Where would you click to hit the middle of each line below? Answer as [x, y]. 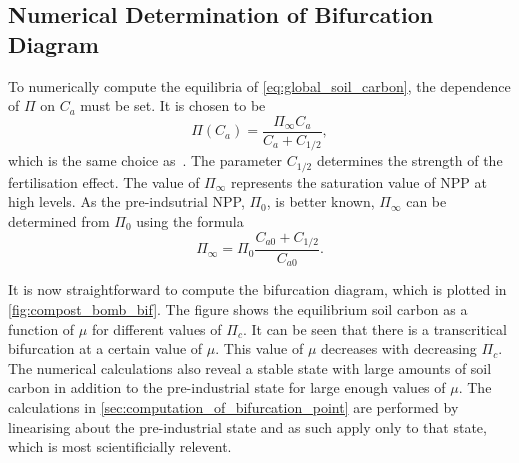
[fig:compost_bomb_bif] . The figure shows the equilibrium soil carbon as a [238, 309]
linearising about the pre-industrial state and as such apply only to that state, [247, 426]
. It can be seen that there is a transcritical [374, 328]
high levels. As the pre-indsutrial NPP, [126, 201]
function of [41, 328]
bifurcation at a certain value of [105, 348]
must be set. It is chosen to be [173, 105]
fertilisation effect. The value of [104, 181]
